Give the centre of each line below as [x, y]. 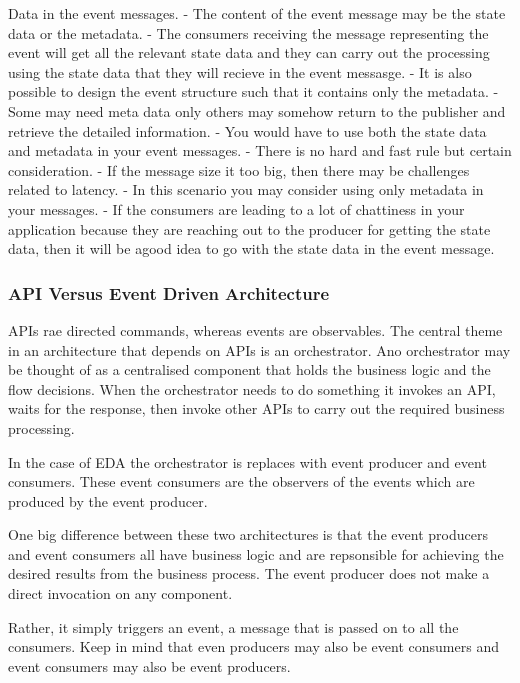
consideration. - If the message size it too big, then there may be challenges [239, 169]
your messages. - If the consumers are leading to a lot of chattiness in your [236, 208]
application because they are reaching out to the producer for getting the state [249, 228]
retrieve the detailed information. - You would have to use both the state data [247, 130]
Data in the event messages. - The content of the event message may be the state [257, 13]
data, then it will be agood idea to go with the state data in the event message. [251, 248]
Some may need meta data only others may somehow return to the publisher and [257, 110]
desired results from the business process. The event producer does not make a [249, 573]
